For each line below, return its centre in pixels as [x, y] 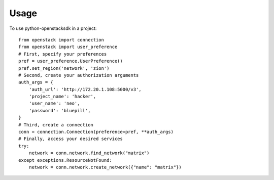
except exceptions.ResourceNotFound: [65, 160]
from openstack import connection [61, 40]
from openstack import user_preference [68, 47]
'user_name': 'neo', [54, 103]
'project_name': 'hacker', [62, 97]
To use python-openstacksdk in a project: [53, 28]
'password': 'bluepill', [60, 110]
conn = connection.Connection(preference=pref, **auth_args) [96, 132]
